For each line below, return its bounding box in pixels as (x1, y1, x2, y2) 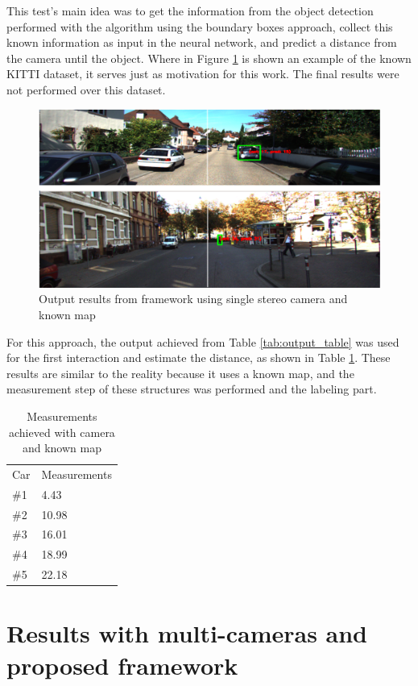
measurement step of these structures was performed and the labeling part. (6, 380, 377, 397)
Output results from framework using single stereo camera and (39, 290, 348, 307)
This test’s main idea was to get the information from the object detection (6, 2, 374, 19)
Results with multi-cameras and (6, 617, 368, 650)
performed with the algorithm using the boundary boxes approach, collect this (6, 18, 393, 35)
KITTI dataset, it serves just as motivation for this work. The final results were (6, 65, 399, 82)
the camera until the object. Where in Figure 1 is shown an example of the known (6, 49, 412, 66)
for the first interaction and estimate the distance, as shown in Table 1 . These (6, 349, 391, 366)
